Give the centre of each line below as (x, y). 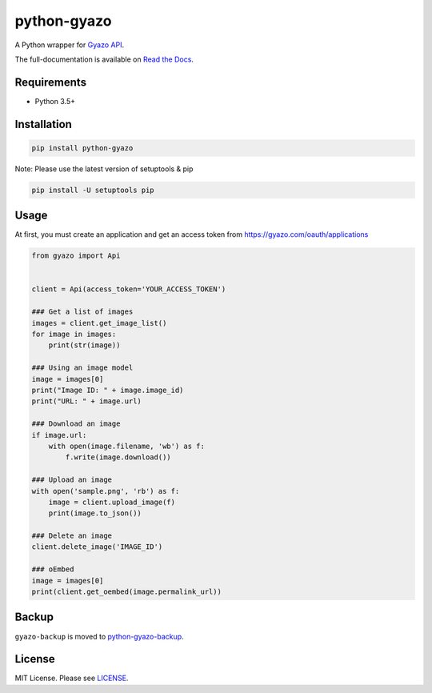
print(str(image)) (84, 345)
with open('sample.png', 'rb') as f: (106, 491)
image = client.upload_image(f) (112, 502)
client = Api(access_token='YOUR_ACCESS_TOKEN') (129, 289)
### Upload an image (72, 480)
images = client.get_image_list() (99, 323)
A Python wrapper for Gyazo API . (69, 45)
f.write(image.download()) (118, 457)
